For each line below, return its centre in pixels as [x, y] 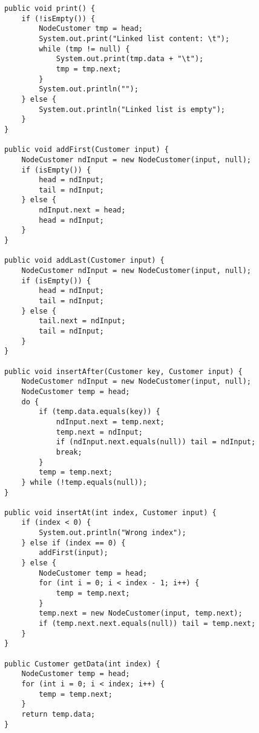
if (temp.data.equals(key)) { [100, 412]
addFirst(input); [74, 553]
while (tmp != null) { [84, 49]
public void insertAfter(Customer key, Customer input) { [123, 371]
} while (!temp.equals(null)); [84, 482]
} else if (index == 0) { [74, 543]
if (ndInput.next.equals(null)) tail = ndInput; [156, 442]
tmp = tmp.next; [89, 69]
